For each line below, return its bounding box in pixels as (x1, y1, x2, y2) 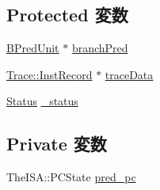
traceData (105, 66, 154, 82)
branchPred (71, 40, 128, 56)
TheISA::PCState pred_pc (6, 169, 136, 185)
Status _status (6, 93, 78, 109)
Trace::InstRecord (6, 66, 93, 82)
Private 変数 (6, 131, 107, 156)
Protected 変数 (6, 2, 128, 27)
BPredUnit (6, 40, 59, 56)
